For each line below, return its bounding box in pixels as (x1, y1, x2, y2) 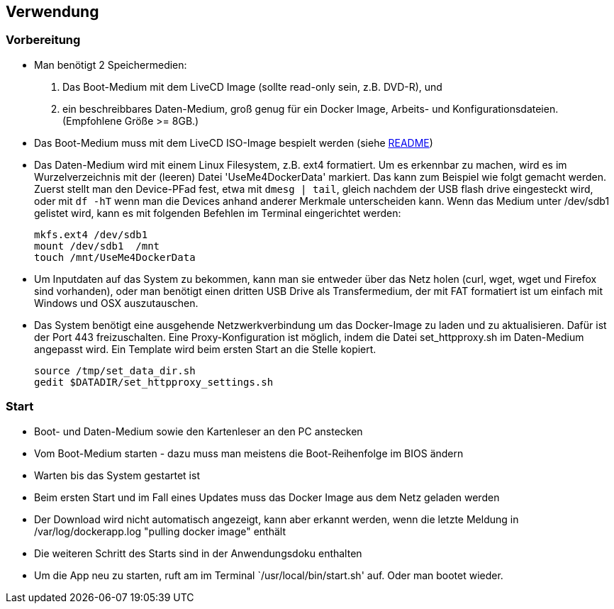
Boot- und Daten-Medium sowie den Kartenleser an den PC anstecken (34, 425, 363, 437)
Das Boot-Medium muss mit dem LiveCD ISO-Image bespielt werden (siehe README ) (34, 136, 433, 149)
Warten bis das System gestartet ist (34, 469, 200, 481)
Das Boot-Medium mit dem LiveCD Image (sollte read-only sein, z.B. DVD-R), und (62, 80, 442, 93)
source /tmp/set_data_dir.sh (34, 364, 196, 376)
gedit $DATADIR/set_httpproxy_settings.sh (34, 376, 274, 388)
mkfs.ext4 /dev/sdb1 (34, 228, 148, 240)
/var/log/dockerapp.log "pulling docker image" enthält (34, 525, 286, 537)
